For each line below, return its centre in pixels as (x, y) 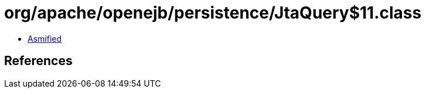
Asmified (45, 38)
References (38, 61)
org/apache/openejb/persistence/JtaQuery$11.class (213, 13)
